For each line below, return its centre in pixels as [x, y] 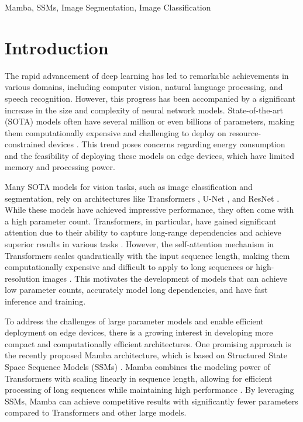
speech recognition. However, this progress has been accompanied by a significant [150, 98]
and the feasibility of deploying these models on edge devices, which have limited [149, 155]
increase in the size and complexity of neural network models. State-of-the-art [144, 110]
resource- [245, 132]
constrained [25, 144]
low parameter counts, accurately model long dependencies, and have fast [136, 290]
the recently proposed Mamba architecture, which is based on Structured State [146, 355]
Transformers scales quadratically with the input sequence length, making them [147, 255]
